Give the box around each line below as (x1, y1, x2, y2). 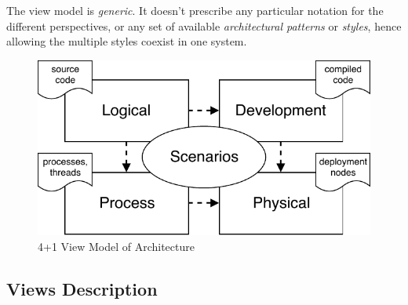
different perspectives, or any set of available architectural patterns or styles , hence (6, 17, 402, 34)
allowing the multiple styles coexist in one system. (6, 33, 247, 49)
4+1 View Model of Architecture (38, 238, 195, 254)
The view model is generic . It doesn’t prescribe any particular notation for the (6, 2, 384, 18)
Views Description (6, 276, 158, 300)
